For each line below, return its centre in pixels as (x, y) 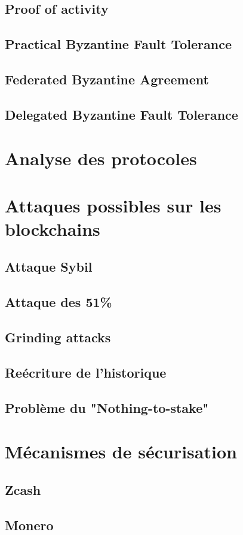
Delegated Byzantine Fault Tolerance (121, 114)
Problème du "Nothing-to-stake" (107, 407)
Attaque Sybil (49, 267)
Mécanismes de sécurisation (121, 452)
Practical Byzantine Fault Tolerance (118, 44)
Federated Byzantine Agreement (107, 79)
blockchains (53, 228)
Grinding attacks (58, 337)
